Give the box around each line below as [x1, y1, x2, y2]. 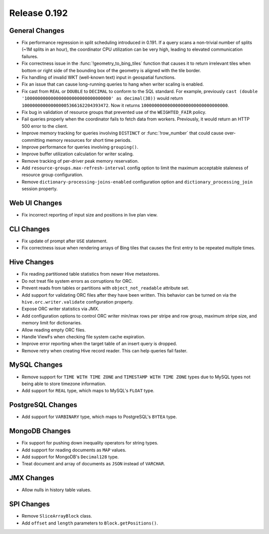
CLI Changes [9, 224, 50, 233]
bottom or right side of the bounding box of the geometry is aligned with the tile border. [21, 67, 201, 73]
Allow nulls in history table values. [21, 487, 92, 493]
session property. [21, 186, 58, 192]
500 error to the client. [21, 123, 68, 129]
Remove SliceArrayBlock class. [21, 513, 92, 519]
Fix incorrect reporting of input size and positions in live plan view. [21, 212, 158, 218]
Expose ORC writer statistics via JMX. [21, 306, 100, 312]
